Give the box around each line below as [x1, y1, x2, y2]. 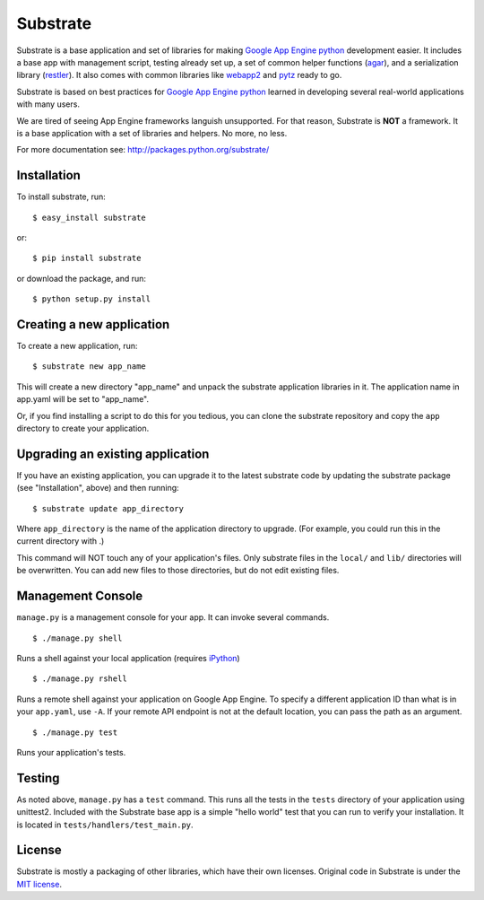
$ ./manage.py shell [32, 633, 123, 643]
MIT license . [16, 878, 63, 889]
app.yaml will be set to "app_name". [16, 394, 150, 405]
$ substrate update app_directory [32, 503, 184, 513]
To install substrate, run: [16, 191, 107, 202]
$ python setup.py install [32, 294, 151, 304]
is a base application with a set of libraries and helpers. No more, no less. [16, 127, 288, 138]
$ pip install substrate [32, 253, 142, 264]
